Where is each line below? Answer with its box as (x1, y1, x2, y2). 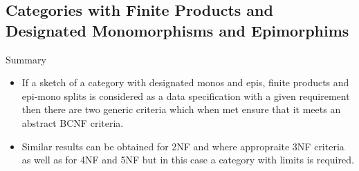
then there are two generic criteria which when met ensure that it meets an (21, 102, 341, 117)
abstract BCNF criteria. (21, 115, 124, 130)
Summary (6, 52, 46, 66)
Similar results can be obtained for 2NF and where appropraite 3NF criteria (21, 139, 344, 153)
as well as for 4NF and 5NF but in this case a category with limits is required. (21, 152, 354, 167)
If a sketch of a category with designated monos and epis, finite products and (21, 75, 349, 90)
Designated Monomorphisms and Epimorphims (6, 19, 349, 41)
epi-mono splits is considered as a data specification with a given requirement (21, 88, 350, 103)
